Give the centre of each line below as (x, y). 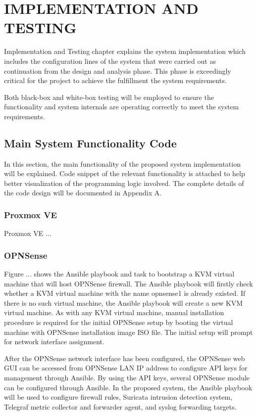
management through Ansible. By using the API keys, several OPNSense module (127, 378)
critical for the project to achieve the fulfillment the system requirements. (115, 80)
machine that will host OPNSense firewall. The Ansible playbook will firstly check (128, 283)
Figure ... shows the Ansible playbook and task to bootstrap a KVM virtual (119, 274)
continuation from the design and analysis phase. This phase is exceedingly (118, 70)
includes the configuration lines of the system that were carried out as (110, 61)
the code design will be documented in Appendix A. (83, 193)
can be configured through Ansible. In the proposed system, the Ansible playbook (128, 387)
